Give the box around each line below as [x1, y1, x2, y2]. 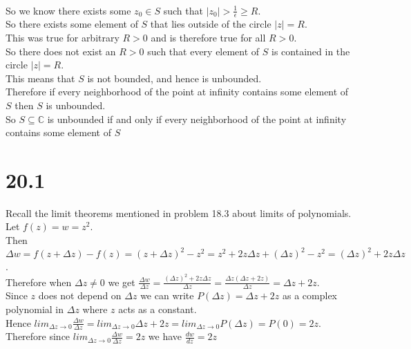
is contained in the [271, 44, 350, 58]
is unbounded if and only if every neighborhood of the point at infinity [47, 111, 347, 126]
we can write [140, 288, 194, 303]
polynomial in [6, 302, 64, 317]
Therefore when [6, 274, 72, 289]
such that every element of [147, 44, 260, 58]
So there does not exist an [6, 44, 116, 58]
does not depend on [38, 288, 122, 303]
